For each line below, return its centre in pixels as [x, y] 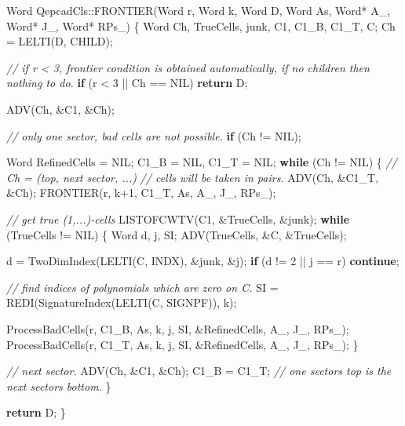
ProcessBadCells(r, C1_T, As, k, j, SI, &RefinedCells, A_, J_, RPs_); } [182, 344]
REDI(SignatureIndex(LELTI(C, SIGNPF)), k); [122, 302]
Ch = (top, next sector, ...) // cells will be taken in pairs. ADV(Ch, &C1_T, [193, 177]
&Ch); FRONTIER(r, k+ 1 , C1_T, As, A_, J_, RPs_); [141, 193]
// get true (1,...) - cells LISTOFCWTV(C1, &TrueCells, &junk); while [178, 218]
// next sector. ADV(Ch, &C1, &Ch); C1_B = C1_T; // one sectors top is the [199, 371]
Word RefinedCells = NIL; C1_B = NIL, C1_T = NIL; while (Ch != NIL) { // [202, 162]
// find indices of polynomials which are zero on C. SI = [142, 287]
